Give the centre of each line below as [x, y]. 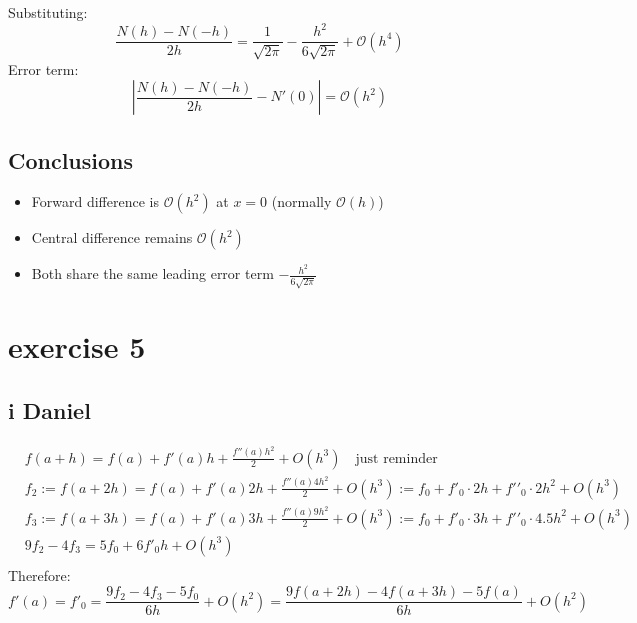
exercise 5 [77, 346]
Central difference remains [112, 237]
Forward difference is [95, 201]
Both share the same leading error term [152, 273]
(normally [301, 201]
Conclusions [71, 159]
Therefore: [39, 574]
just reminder [396, 458]
